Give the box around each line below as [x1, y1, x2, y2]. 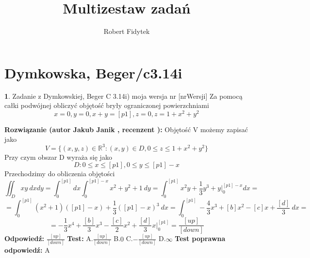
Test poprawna [175, 233, 226, 243]
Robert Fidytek [103, 26, 150, 36]
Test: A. [67, 233, 93, 243]
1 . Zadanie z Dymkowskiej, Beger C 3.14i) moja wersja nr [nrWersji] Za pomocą [4, 91, 243, 101]
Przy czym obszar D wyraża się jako [4, 152, 112, 162]
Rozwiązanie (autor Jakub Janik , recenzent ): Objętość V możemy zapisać [4, 124, 248, 134]
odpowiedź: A [4, 244, 50, 255]
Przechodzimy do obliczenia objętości [4, 168, 115, 179]
